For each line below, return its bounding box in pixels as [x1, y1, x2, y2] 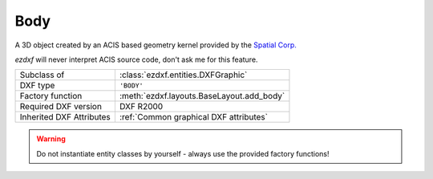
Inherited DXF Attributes [19, 112, 111, 123]
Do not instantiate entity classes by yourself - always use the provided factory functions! [36, 148, 330, 158]
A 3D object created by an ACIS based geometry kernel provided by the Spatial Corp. [14, 40, 297, 50]
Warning [36, 134, 66, 144]
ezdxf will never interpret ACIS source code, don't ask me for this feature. [14, 55, 258, 64]
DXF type [19, 80, 55, 92]
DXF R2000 [119, 101, 164, 112]
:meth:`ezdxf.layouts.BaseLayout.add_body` [119, 91, 285, 102]
